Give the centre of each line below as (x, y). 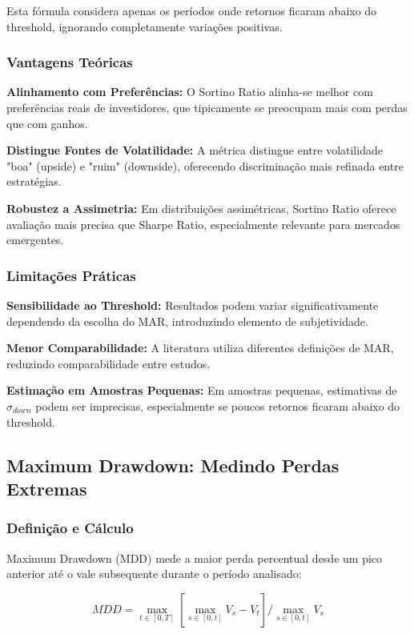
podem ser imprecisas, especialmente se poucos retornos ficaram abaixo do (218, 405)
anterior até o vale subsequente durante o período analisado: (154, 574)
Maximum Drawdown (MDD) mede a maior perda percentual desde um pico (195, 558)
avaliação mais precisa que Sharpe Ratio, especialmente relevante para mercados (203, 224)
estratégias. (34, 181)
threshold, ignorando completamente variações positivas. (145, 26)
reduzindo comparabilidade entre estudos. (109, 363)
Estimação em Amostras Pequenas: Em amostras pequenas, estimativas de (202, 390)
